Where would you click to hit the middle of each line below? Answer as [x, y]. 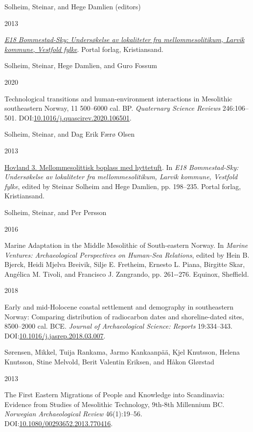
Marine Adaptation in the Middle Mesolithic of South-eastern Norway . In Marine [126, 245]
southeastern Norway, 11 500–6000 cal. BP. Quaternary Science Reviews [113, 108]
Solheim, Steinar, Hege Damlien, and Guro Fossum [81, 65]
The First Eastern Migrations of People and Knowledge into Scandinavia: [115, 395]
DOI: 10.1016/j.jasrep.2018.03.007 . [55, 335]
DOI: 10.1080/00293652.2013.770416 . [59, 423]
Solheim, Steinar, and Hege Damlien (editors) [73, 6]
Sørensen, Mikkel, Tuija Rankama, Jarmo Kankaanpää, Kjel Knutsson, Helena [122, 352]
